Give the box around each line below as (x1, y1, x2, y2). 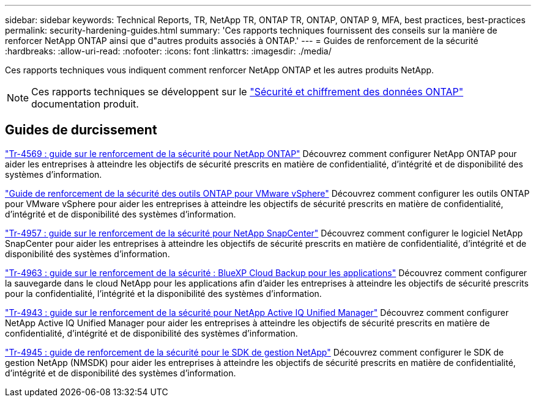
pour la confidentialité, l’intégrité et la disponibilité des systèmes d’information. (5, 288, 322, 299)
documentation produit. (31, 98, 139, 110)
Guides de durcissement (5, 122, 157, 138)
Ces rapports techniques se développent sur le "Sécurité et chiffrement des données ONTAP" (31, 86, 464, 98)
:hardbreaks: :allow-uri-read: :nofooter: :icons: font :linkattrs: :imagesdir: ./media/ (5, 46, 332, 56)
